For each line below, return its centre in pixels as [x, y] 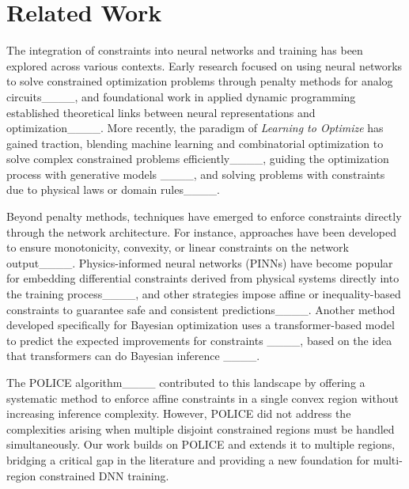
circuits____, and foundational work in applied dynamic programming [181, 96]
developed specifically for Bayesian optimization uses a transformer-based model [201, 325]
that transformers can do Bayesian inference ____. [133, 356]
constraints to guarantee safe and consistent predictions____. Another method [201, 309]
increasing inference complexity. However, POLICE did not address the [179, 413]
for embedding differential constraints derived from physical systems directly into [203, 278]
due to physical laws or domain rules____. [113, 190]
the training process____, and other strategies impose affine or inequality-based [204, 294]
